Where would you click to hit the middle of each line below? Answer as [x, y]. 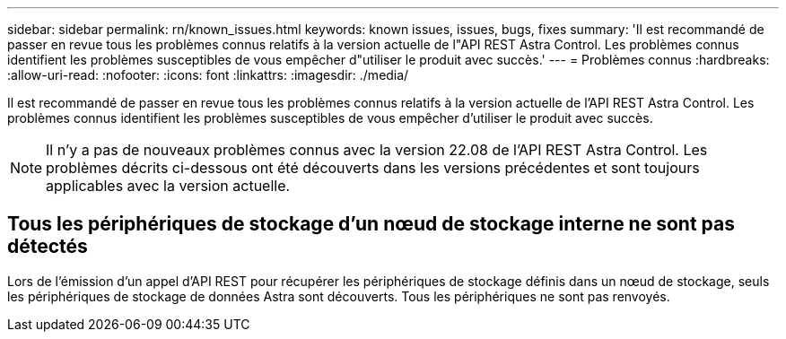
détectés [48, 247]
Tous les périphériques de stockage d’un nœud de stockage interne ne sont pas [371, 224]
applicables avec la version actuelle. [168, 186]
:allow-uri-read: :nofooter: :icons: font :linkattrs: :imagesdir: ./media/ [208, 75]
